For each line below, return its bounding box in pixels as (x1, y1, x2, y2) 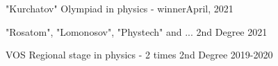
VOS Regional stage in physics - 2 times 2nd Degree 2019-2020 (6, 47, 273, 62)
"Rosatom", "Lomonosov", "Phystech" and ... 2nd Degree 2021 (6, 24, 268, 38)
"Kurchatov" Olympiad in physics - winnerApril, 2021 (6, 1, 234, 15)
